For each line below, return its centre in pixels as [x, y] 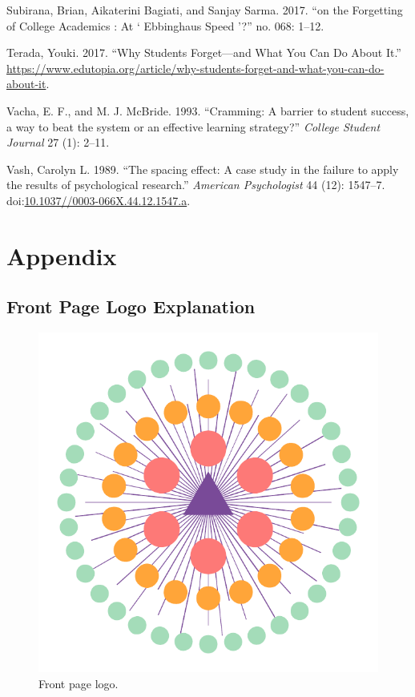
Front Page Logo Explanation [131, 306]
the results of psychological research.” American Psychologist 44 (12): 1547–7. [196, 185]
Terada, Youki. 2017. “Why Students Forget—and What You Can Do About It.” [204, 52]
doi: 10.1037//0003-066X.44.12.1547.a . [99, 200]
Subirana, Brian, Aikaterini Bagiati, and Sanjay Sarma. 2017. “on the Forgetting [205, 10]
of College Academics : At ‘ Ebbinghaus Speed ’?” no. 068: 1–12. [165, 25]
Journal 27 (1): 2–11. [58, 142]
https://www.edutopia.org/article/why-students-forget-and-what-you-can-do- [195, 68]
